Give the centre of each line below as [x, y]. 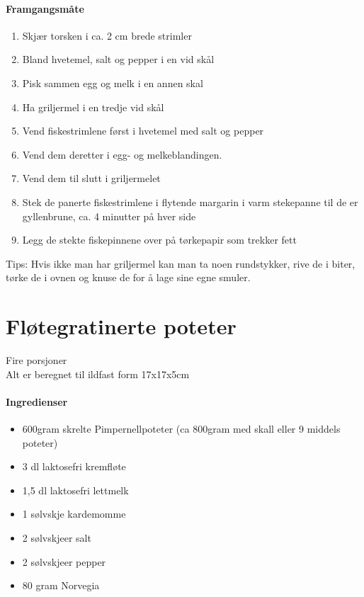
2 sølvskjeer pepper [64, 561]
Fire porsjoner [36, 360]
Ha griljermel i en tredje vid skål [93, 107]
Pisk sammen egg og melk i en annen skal [113, 83]
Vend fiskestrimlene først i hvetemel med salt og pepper [143, 131]
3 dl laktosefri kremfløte [74, 466]
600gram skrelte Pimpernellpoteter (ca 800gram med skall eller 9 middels [181, 429]
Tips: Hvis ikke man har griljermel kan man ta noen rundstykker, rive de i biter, [181, 263]
